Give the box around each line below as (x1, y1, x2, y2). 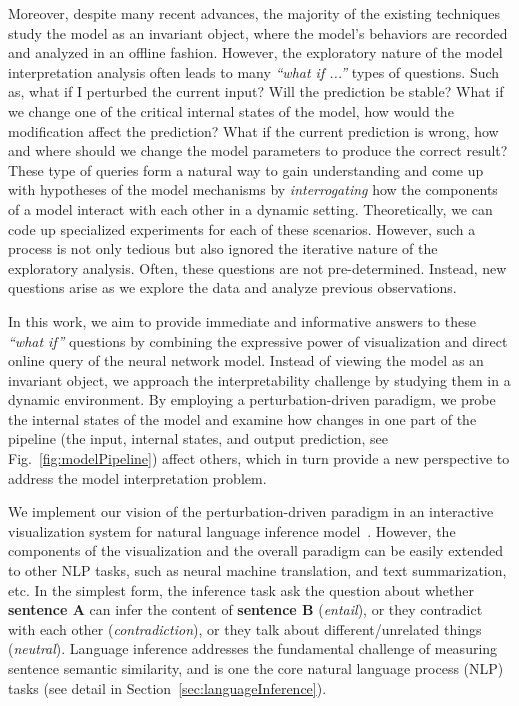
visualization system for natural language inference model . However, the (8, 520, 456, 541)
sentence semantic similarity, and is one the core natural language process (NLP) (8, 658, 504, 678)
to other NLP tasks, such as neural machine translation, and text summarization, (8, 560, 507, 581)
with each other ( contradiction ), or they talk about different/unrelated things (8, 618, 482, 639)
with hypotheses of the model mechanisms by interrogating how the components (8, 179, 498, 200)
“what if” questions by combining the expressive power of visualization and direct (8, 330, 508, 351)
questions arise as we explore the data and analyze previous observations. (8, 277, 457, 298)
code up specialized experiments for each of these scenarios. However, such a (8, 218, 476, 239)
